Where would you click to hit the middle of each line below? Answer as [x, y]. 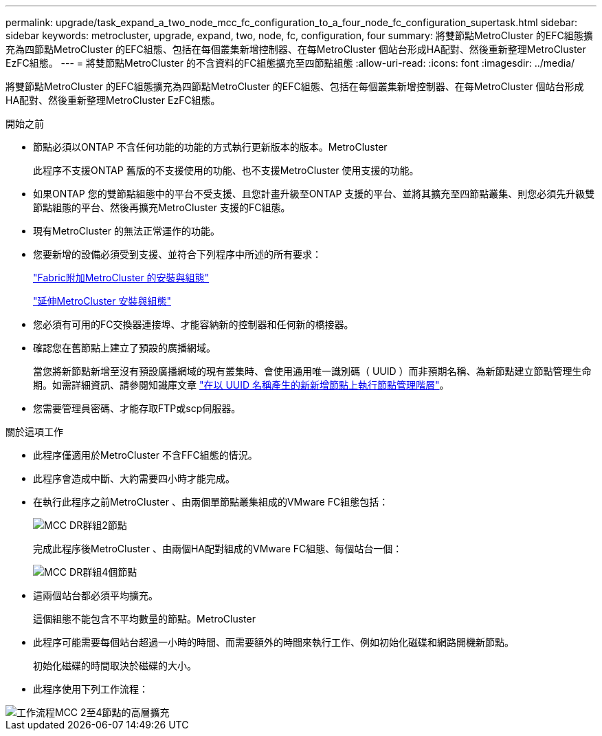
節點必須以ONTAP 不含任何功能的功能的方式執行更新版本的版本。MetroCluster [210, 147]
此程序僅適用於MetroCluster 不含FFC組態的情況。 [145, 455]
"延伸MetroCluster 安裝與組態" [102, 301]
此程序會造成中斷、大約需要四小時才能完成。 [134, 478]
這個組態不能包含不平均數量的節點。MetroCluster [144, 619]
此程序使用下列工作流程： [91, 689]
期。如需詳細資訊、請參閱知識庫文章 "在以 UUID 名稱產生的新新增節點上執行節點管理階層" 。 [241, 385]
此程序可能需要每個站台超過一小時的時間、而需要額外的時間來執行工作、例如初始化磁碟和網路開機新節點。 [274, 642]
